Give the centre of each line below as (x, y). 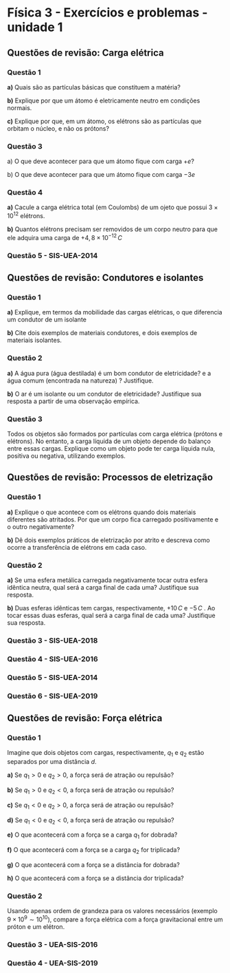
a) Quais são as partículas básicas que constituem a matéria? (94, 87)
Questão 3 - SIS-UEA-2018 (53, 640)
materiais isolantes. (34, 340)
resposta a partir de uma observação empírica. (73, 401)
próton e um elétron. (36, 926)
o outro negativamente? (41, 526)
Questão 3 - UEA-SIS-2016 (53, 944)
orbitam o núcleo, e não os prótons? (58, 128)
